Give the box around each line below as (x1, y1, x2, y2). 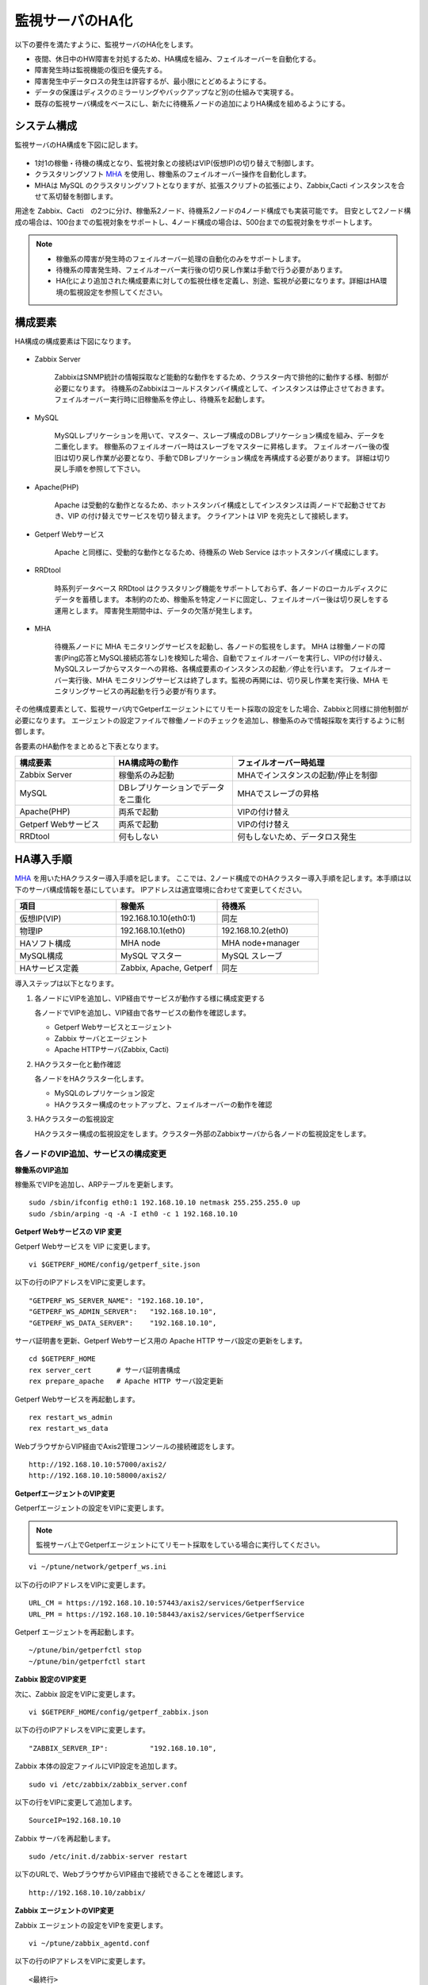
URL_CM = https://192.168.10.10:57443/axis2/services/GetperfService (29, 1598, 305, 1608)
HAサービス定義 (19, 963, 79, 974)
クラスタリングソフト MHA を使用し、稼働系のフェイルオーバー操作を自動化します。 (34, 169, 311, 179)
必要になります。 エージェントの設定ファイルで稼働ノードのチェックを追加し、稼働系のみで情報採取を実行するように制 (14, 715, 405, 725)
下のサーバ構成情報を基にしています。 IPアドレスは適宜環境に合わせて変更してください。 (14, 885, 307, 894)
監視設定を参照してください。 (69, 287, 167, 297)
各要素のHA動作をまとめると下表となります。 (14, 741, 163, 750)
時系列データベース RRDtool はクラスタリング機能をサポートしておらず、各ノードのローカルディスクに (54, 584, 388, 593)
